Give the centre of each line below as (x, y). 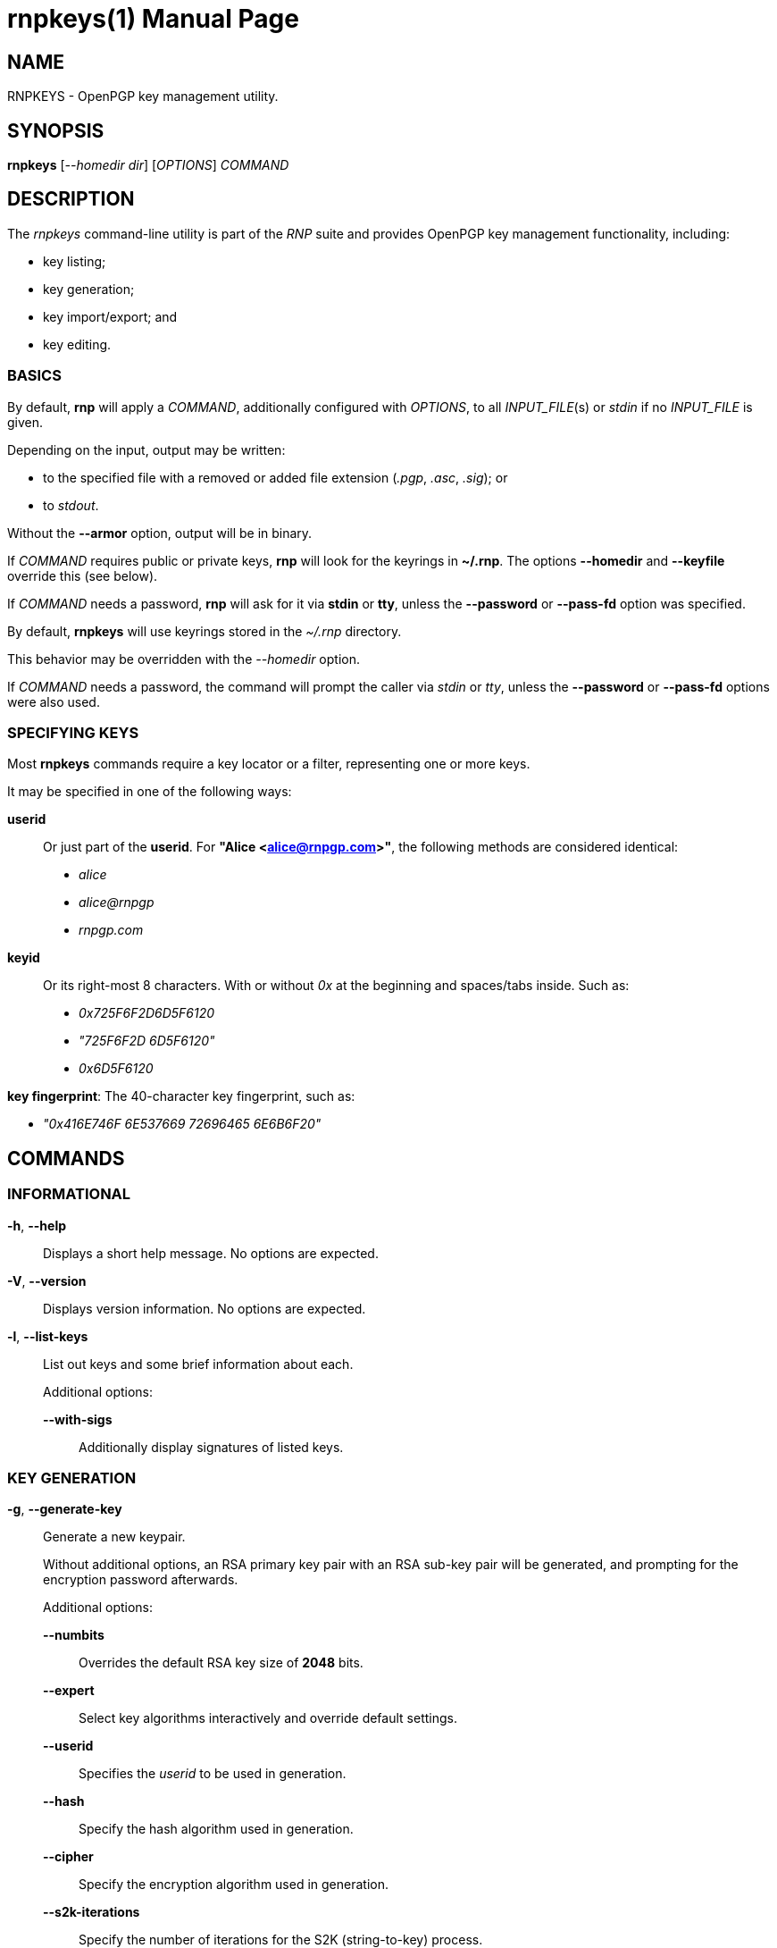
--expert (69, 1691)
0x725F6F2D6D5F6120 (147, 1013)
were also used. (54, 701)
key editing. (77, 344)
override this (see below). (83, 575)
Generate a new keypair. (114, 1537)
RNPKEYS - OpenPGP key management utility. (143, 97)
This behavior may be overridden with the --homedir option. (184, 659)
